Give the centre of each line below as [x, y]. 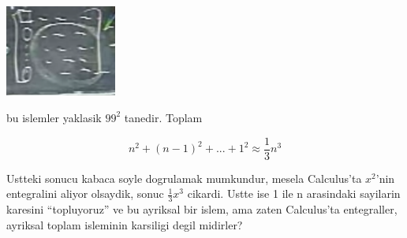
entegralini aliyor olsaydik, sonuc [85, 193]
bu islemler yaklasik [54, 117]
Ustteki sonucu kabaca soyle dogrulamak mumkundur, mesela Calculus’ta [184, 178]
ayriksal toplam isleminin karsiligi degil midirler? [125, 224]
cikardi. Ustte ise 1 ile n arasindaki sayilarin [294, 193]
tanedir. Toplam [163, 117]
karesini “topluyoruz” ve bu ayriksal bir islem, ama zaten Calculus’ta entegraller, [202, 209]
